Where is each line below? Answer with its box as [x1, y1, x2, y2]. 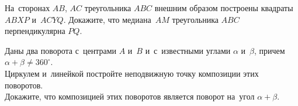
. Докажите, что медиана [63, 13, 151, 25]
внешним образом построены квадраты [154, 2, 293, 13]
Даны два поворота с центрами [5, 44, 117, 56]
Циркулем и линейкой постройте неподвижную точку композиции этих [5, 67, 259, 79]
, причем [254, 44, 285, 56]
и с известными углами [145, 44, 231, 56]
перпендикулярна [5, 25, 65, 37]
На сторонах [5, 2, 50, 13]
